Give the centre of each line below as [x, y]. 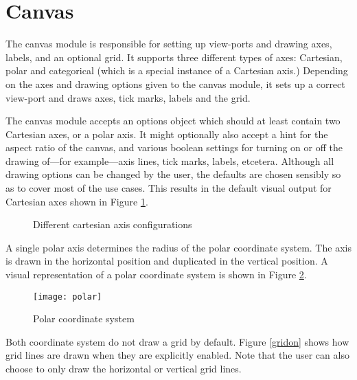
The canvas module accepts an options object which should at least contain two [173, 121]
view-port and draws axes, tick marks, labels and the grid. [128, 97]
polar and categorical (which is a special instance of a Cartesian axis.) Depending [177, 70]
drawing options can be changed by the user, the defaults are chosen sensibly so [173, 174]
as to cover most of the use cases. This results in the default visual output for [169, 188]
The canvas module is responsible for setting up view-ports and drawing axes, [169, 44]
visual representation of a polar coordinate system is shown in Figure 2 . [156, 275]
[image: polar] [68, 297]
